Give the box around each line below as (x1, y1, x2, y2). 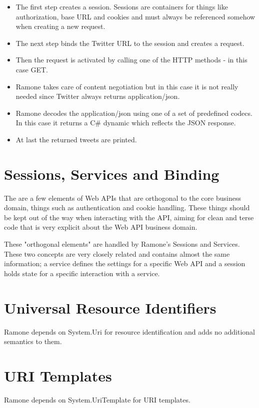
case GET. (15, 64, 48, 74)
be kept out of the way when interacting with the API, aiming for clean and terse (4, 212, 254, 222)
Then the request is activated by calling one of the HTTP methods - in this (15, 54, 247, 65)
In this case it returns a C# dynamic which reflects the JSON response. (15, 117, 236, 128)
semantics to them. (4, 336, 62, 347)
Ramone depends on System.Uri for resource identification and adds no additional (4, 326, 255, 337)
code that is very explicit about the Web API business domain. (4, 222, 197, 232)
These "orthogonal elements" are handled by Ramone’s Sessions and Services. (4, 239, 240, 249)
